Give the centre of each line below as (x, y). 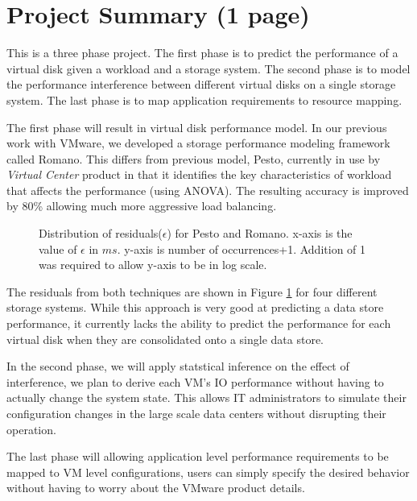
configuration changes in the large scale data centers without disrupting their (196, 413)
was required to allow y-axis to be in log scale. (153, 265)
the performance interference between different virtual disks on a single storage (201, 84)
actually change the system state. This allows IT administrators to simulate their (206, 397)
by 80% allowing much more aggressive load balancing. (142, 206)
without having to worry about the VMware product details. (156, 488)
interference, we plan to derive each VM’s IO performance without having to (195, 381)
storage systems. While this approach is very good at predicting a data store (195, 307)
